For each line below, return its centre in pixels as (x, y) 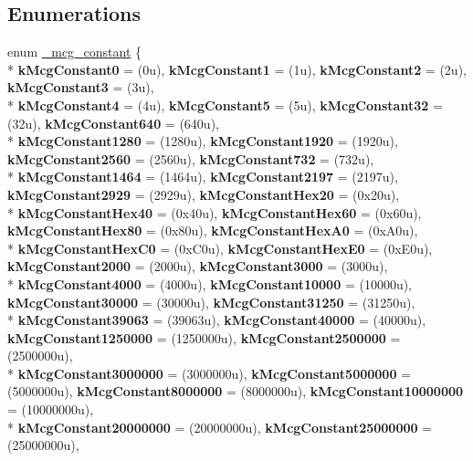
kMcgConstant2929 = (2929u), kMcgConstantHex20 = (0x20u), (204, 194)
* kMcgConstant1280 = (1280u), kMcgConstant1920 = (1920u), (203, 141)
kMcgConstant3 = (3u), (81, 87)
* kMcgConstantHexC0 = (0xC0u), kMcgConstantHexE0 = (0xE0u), (220, 248)
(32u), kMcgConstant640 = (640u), (113, 123)
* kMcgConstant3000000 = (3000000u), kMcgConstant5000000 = (210, 373)
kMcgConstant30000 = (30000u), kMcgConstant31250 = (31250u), (211, 302)
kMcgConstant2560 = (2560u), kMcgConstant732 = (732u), (191, 158)
